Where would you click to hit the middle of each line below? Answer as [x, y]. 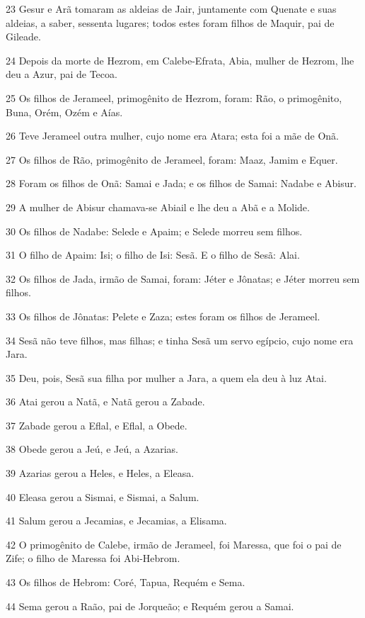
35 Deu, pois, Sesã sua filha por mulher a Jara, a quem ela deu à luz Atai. [166, 377]
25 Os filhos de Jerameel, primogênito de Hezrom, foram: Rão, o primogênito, [174, 97]
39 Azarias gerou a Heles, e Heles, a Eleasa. [100, 473]
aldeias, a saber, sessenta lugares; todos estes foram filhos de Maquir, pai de [170, 22]
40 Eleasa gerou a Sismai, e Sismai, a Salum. [103, 496]
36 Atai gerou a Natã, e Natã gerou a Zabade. [105, 401]
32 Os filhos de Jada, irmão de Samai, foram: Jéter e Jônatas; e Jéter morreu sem [183, 278]
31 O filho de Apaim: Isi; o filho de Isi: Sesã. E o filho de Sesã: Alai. [153, 255]
